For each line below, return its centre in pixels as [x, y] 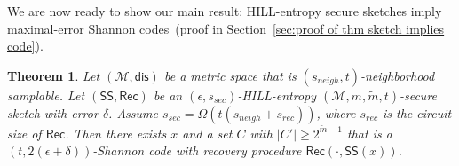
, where [336, 112]
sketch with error [53, 112]
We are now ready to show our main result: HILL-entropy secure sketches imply [225, 11]
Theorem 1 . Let [54, 75]
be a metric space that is [230, 75]
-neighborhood [397, 75]
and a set [207, 133]
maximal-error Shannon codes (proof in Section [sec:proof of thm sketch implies [226, 28]
